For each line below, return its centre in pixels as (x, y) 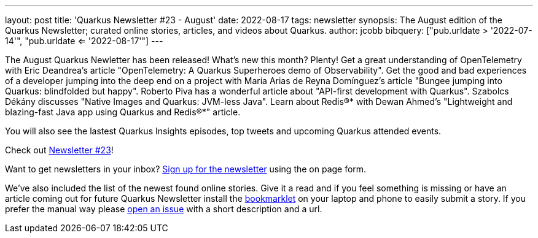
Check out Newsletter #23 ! (59, 150)
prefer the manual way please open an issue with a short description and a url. (164, 209)
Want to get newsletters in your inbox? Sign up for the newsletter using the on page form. (186, 169)
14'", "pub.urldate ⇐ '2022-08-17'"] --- (84, 41)
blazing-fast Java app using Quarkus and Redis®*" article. (123, 112)
